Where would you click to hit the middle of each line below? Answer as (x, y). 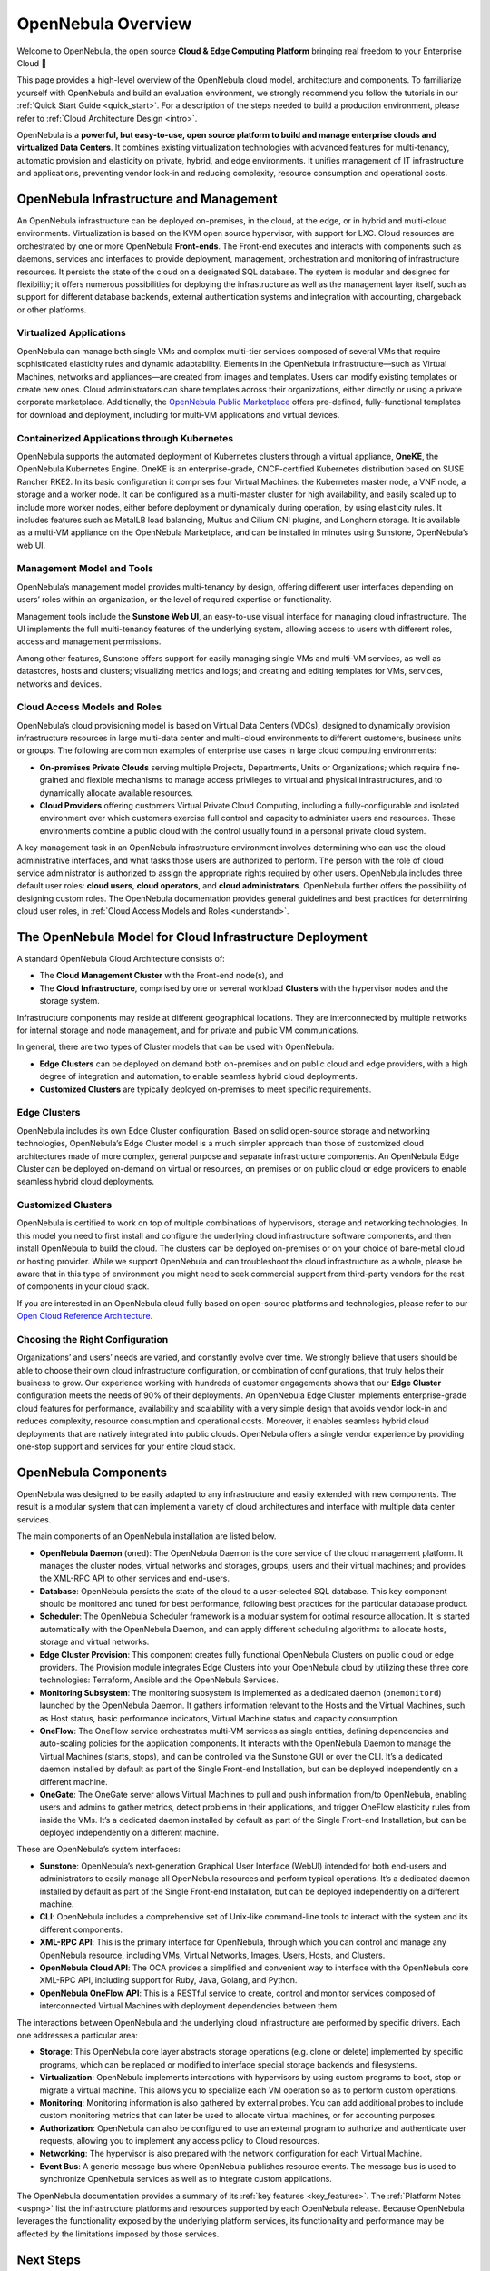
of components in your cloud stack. (83, 1286)
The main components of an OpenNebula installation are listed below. (147, 1536)
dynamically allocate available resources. (117, 793)
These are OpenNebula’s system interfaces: (98, 1850)
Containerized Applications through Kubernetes (125, 438)
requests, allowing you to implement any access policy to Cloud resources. (180, 2141)
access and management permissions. (89, 641)
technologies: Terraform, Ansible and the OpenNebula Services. (159, 1680)
